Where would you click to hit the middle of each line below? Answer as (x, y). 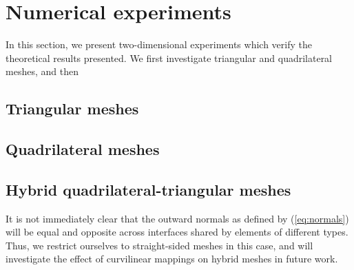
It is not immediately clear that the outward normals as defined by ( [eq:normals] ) (177, 218)
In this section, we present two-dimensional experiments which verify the (159, 44)
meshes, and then (42, 71)
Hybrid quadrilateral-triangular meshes (148, 189)
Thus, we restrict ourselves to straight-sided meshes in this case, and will (159, 245)
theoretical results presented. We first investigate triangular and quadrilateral (169, 58)
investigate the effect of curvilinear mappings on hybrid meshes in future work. (172, 259)
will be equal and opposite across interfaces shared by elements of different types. (177, 232)
